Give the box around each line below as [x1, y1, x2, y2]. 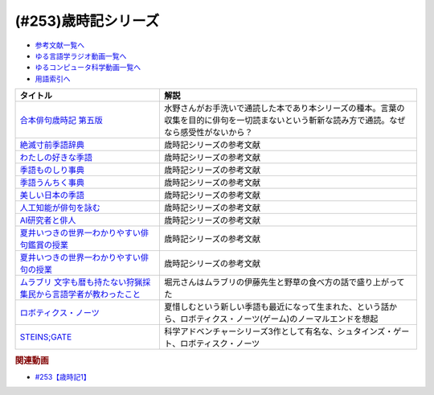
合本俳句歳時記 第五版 [19, 115, 104, 126]
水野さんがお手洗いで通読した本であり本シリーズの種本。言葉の [164, 103, 405, 114]
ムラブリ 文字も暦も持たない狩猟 [19, 277, 143, 288]
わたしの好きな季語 [19, 152, 92, 163]
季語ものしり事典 [19, 165, 84, 176]
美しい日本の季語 [19, 190, 84, 201]
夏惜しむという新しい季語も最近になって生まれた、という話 [164, 302, 390, 313]
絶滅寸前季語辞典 [19, 139, 84, 150]
